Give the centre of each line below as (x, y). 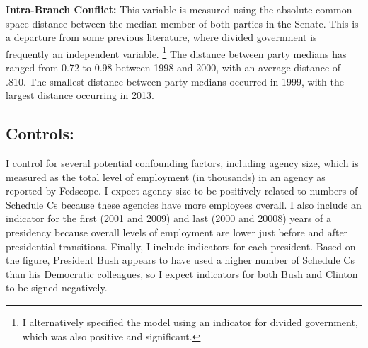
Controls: (40, 133)
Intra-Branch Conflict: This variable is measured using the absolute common (179, 9)
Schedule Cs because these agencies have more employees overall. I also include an (184, 204)
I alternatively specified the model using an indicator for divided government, (190, 321)
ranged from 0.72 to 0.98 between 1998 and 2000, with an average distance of (173, 68)
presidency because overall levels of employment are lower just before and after (177, 232)
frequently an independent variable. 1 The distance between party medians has (176, 52)
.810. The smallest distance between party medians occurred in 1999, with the (175, 81)
